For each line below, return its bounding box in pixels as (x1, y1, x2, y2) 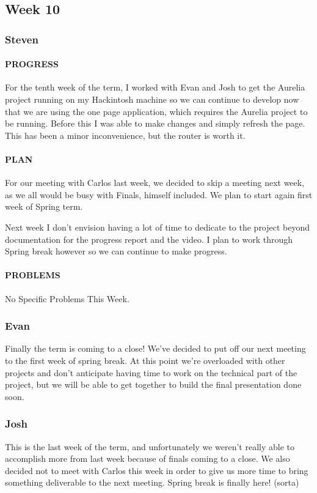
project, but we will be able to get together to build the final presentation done (5, 378, 302, 391)
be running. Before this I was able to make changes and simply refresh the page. (5, 117, 305, 130)
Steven (5, 31, 38, 46)
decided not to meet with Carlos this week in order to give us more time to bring (5, 464, 308, 476)
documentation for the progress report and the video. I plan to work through (5, 232, 293, 245)
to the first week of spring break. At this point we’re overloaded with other (5, 354, 285, 366)
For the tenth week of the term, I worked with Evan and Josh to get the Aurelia (5, 81, 305, 94)
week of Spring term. (5, 200, 83, 213)
